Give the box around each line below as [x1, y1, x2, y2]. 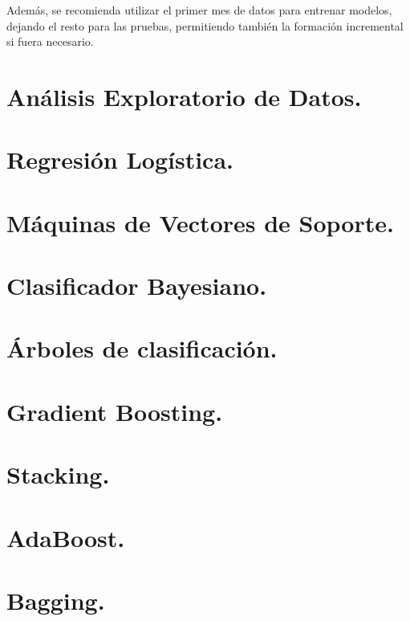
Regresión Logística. [6, 143, 233, 176]
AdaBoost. [6, 521, 125, 554]
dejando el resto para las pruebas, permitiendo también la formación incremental [6, 17, 404, 34]
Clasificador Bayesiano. [6, 269, 267, 302]
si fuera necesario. [6, 33, 94, 50]
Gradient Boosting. [6, 394, 223, 427]
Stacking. [6, 458, 110, 491]
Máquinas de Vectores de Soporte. [6, 206, 394, 239]
